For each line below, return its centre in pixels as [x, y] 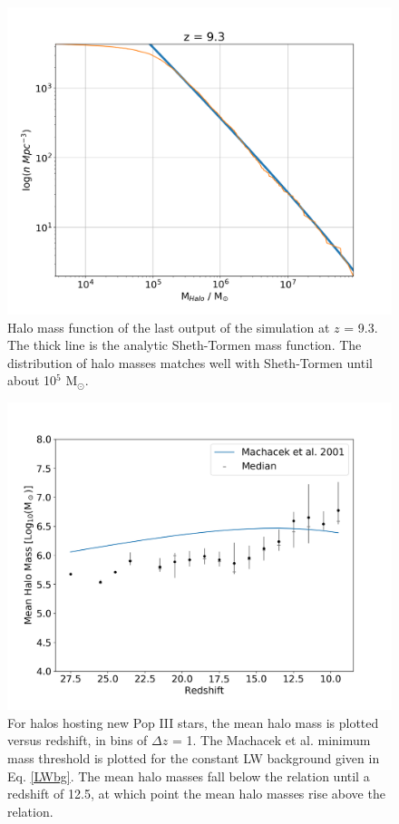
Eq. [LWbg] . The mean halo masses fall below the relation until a [189, 776]
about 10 [32, 380]
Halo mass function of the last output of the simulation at [169, 327]
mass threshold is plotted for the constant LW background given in [194, 757]
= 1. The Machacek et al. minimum [271, 740]
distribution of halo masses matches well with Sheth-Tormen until [190, 362]
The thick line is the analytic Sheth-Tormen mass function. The [185, 345]
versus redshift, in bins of [78, 740]
